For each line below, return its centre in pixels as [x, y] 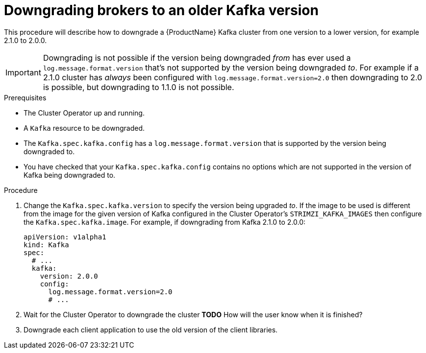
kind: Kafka [46, 245]
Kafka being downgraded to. [70, 175]
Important [23, 72]
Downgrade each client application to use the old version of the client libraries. [151, 329]
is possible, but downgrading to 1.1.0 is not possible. [138, 87]
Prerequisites [25, 97]
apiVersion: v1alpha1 [65, 237]
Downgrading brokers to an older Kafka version [161, 10]
